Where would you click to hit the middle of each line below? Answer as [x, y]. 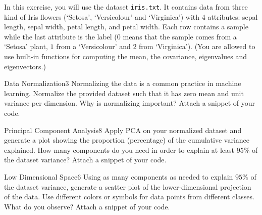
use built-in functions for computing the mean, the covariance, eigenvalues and [125, 56]
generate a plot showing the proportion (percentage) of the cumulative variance [127, 140]
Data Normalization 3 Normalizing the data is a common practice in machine [123, 83]
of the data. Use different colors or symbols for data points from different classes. [129, 197]
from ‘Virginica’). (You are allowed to [197, 46]
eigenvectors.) [25, 66]
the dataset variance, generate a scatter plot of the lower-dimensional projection [128, 186]
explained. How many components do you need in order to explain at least [119, 149]
